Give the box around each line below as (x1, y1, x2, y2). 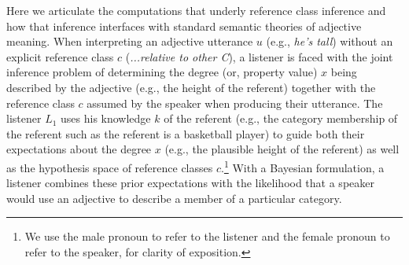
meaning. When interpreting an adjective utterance (6, 33, 253, 50)
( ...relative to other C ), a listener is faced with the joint (125, 48, 393, 64)
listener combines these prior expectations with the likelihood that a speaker (6, 175, 374, 191)
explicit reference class (6, 48, 114, 64)
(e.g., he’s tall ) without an (266, 33, 393, 50)
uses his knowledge (61, 110, 151, 127)
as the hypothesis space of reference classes (6, 159, 213, 175)
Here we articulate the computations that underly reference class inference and (6, 2, 386, 18)
